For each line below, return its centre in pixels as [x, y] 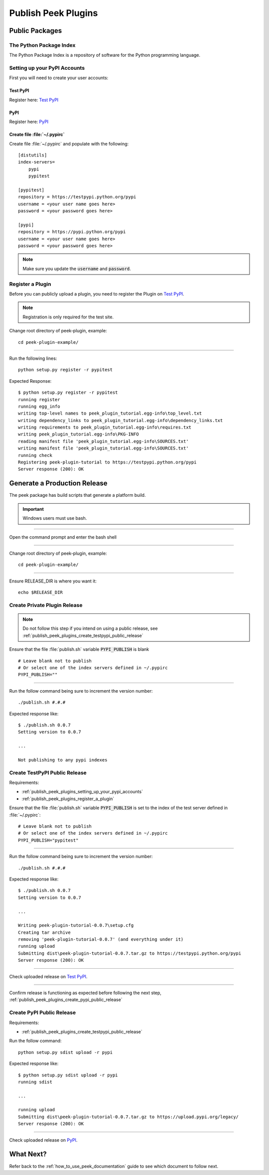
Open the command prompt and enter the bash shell [63, 537]
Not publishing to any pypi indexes [63, 760]
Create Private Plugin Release [46, 605]
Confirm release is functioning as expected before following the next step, [85, 993]
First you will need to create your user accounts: [59, 78]
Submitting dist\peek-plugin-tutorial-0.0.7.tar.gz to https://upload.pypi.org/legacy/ [129, 1117]
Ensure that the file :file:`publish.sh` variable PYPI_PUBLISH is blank [79, 649]
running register [39, 399]
